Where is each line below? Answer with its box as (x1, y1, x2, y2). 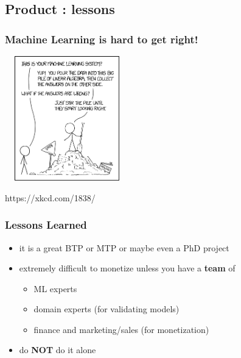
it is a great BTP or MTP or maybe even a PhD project (19, 241, 229, 254)
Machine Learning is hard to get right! (5, 31, 198, 46)
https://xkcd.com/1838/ (5, 191, 96, 204)
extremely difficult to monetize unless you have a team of (19, 262, 236, 274)
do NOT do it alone (19, 343, 96, 356)
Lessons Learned (5, 217, 87, 232)
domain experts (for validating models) (33, 303, 180, 315)
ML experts (33, 282, 77, 295)
